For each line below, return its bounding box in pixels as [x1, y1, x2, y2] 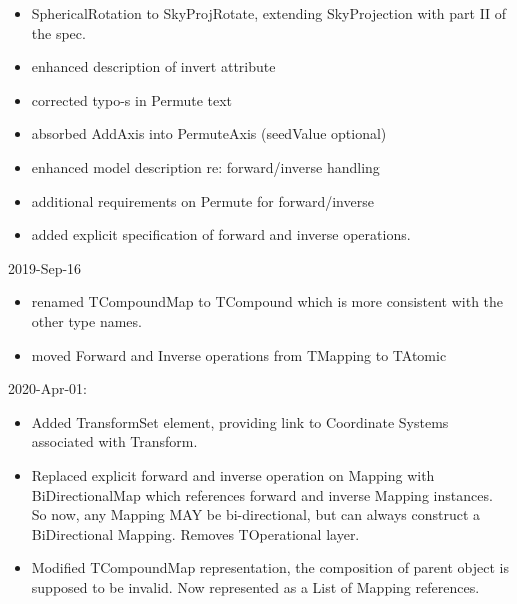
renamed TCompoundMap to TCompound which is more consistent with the [31, 291, 504, 312]
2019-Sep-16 [8, 257, 82, 278]
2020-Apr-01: [8, 378, 87, 399]
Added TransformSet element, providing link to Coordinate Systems [31, 411, 449, 432]
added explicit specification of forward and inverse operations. [31, 224, 411, 245]
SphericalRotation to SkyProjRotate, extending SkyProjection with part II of [31, 3, 507, 23]
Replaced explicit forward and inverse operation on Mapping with [31, 464, 435, 485]
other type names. [31, 310, 142, 331]
